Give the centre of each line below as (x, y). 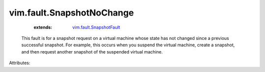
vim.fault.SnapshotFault (96, 27)
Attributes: (20, 63)
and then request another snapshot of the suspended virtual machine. (92, 52)
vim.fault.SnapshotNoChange (72, 13)
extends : (43, 27)
